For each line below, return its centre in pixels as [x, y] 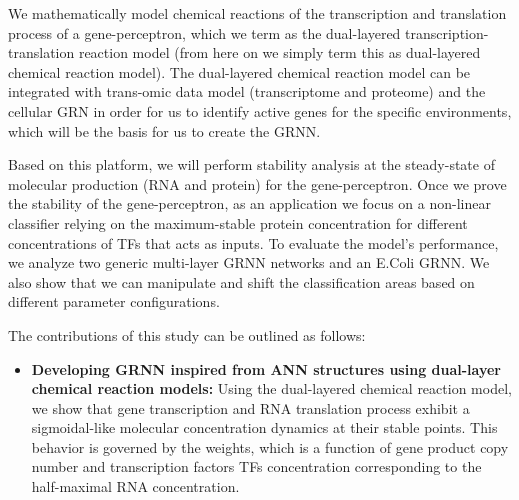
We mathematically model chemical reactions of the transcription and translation [257, 13]
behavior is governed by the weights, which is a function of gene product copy [270, 446]
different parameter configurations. [114, 301]
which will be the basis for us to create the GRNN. [164, 130]
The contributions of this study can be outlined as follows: [187, 334]
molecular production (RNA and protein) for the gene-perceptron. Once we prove [257, 183]
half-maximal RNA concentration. [135, 486]
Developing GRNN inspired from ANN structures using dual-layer [266, 368]
